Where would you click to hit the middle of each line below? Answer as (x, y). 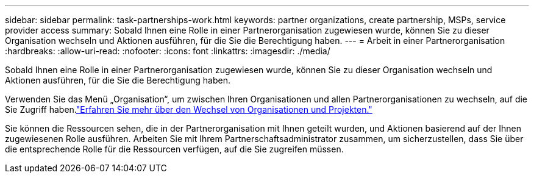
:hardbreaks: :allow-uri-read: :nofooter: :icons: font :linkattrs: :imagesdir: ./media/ (168, 51)
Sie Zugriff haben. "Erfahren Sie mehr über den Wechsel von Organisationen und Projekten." (189, 109)
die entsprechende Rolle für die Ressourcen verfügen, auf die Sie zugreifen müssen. (174, 149)
